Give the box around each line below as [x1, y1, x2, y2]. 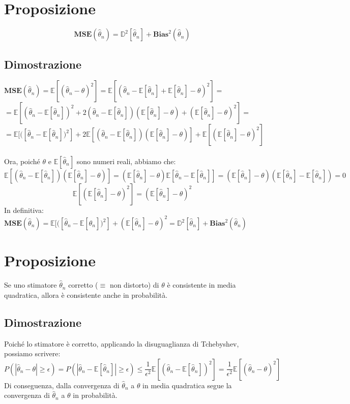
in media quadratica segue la [142, 380, 232, 390]
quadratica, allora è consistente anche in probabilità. [4, 289, 168, 300]
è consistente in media [167, 279, 236, 290]
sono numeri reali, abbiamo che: [76, 156, 176, 166]
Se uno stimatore [4, 279, 57, 290]
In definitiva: [4, 204, 44, 215]
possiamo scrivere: [4, 348, 61, 359]
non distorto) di [109, 279, 159, 290]
